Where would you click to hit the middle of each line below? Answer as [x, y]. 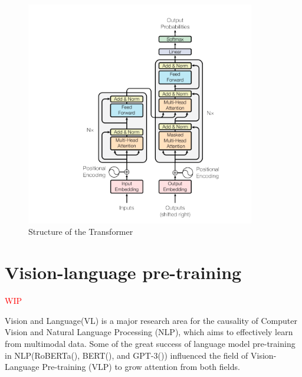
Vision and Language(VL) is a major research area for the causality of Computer [151, 320]
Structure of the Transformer [81, 232]
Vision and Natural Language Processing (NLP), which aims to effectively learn [149, 332]
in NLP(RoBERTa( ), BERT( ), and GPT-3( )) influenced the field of [127, 355]
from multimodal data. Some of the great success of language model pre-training [150, 343]
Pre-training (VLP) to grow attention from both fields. [141, 367]
